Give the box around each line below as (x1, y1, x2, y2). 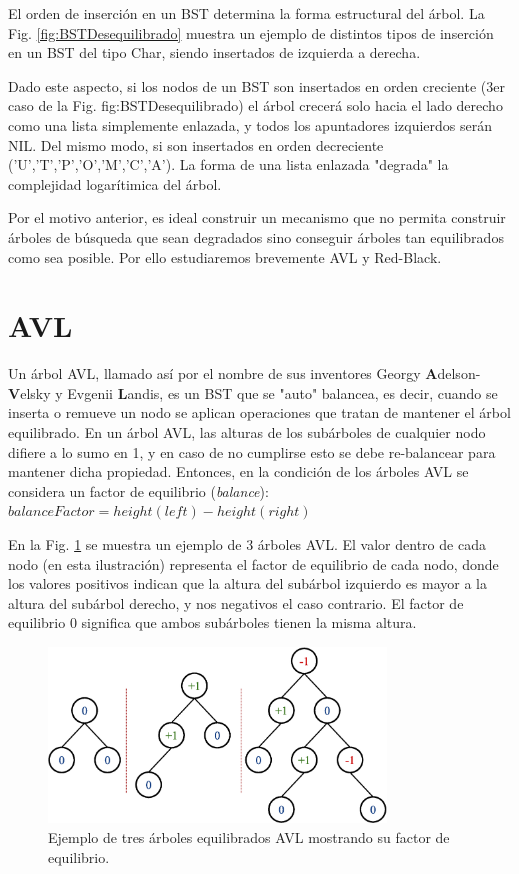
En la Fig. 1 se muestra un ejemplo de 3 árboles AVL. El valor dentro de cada (8, 534, 486, 554)
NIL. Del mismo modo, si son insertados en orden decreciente (8, 134, 384, 155)
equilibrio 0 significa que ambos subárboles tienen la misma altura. (8, 612, 417, 633)
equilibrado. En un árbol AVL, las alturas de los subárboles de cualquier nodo (8, 422, 486, 443)
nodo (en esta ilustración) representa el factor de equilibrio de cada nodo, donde (8, 553, 499, 574)
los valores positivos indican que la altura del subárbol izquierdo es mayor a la (8, 573, 487, 594)
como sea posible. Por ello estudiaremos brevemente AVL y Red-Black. (8, 246, 442, 267)
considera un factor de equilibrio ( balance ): (8, 480, 269, 501)
